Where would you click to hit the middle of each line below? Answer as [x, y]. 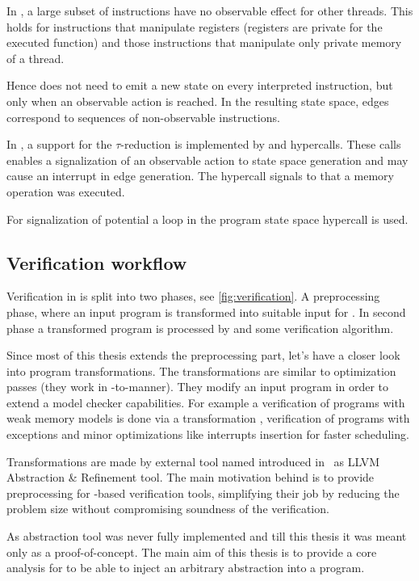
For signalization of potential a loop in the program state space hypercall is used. [207, 219]
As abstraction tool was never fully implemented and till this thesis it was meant [207, 536]
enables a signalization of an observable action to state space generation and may [207, 160]
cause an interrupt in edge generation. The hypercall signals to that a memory [200, 176]
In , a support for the [59, 144]
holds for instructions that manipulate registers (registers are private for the [195, 26]
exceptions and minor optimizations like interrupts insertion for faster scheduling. [208, 434]
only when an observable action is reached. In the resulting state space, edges [198, 101]
